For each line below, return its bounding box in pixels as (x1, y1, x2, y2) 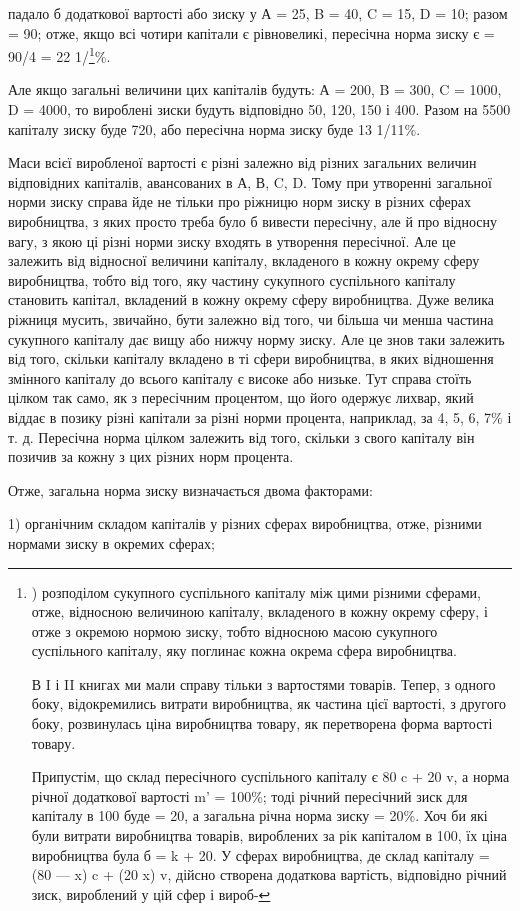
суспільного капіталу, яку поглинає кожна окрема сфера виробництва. (31, 640, 457, 661)
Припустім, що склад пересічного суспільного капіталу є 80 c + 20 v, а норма (31, 766, 510, 787)
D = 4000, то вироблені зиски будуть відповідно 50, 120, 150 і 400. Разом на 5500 (8, 99, 511, 120)
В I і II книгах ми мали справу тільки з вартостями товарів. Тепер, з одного (31, 673, 496, 694)
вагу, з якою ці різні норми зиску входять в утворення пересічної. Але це (8, 230, 456, 251)
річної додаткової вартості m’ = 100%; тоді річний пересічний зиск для (31, 785, 468, 806)
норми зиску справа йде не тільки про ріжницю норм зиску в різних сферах (8, 191, 472, 212)
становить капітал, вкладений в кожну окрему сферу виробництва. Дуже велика (8, 289, 495, 310)
